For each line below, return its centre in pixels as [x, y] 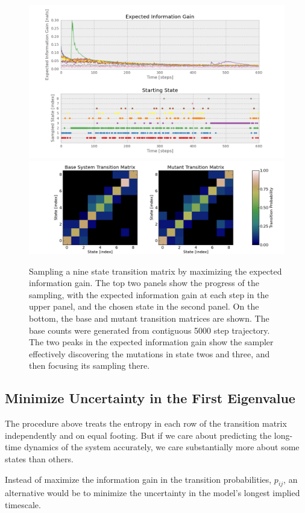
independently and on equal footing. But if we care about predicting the [138, 435]
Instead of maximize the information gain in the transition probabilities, [138, 479]
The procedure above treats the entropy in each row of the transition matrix [146, 423]
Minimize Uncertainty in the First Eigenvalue [150, 398]
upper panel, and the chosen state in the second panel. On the [144, 306]
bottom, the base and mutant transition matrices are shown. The [149, 318]
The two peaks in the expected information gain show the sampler [151, 342]
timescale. [23, 504]
